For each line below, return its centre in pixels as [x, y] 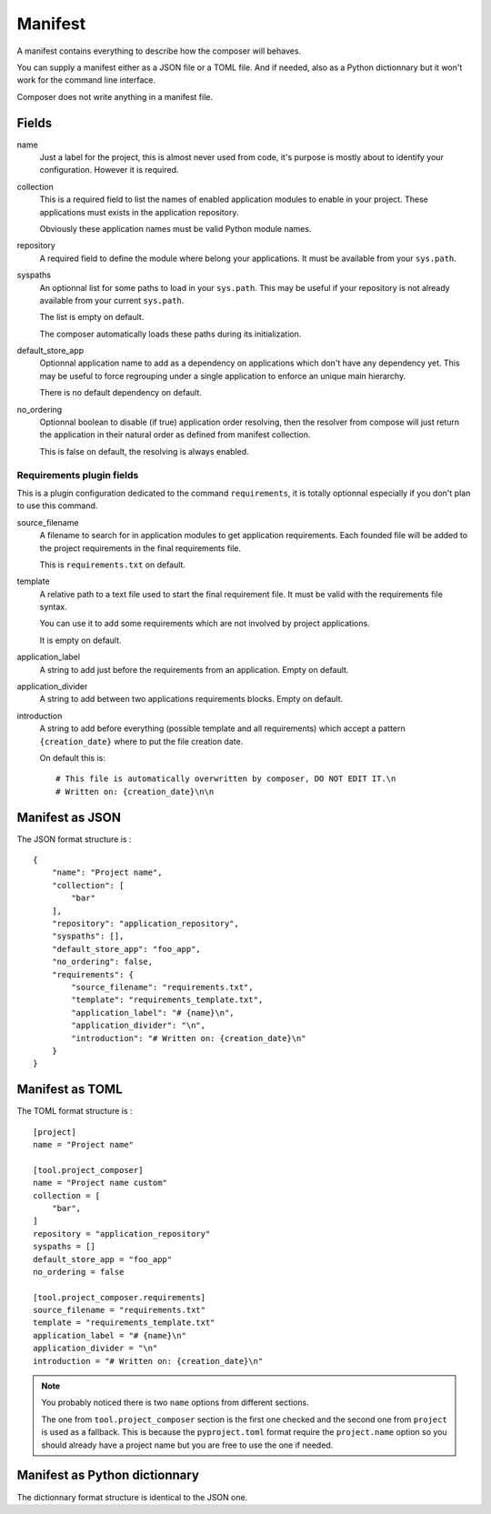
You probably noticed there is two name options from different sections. [175, 1403]
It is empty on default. [80, 640]
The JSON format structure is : [74, 839]
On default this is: [73, 758]
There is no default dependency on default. [120, 393]
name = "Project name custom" [100, 1183]
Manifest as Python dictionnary [108, 1475]
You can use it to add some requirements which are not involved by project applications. [205, 624]
